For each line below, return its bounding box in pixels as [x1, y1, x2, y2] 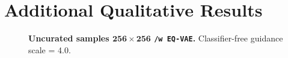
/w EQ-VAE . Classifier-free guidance [154, 32, 283, 44]
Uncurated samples [28, 32, 109, 44]
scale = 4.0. [28, 43, 71, 56]
